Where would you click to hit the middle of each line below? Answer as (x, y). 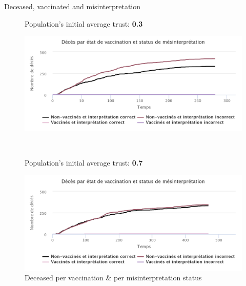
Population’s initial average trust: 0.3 (84, 23)
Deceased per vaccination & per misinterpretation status (113, 278)
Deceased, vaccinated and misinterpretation (73, 6)
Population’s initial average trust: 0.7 (84, 163)
